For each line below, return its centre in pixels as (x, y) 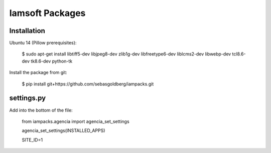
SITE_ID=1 (32, 139)
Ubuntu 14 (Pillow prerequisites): (43, 43)
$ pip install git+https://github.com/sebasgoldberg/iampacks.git (88, 84)
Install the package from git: (38, 72)
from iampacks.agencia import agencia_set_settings (76, 121)
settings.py (28, 98)
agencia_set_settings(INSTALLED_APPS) (63, 130)
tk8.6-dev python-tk (52, 61)
